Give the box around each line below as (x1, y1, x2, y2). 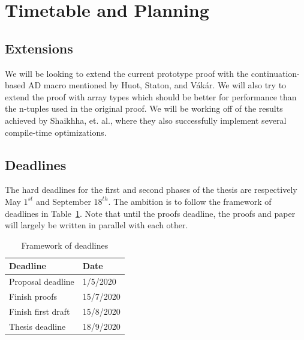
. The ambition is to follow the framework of (108, 195, 272, 207)
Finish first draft (9, 305, 70, 317)
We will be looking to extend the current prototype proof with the (5, 67, 249, 79)
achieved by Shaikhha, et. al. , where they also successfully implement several (5, 114, 287, 126)
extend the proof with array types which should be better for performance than (5, 90, 297, 103)
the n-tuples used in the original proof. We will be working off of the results (5, 102, 283, 115)
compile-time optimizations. (5, 126, 107, 138)
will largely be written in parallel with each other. (5, 219, 188, 231)
